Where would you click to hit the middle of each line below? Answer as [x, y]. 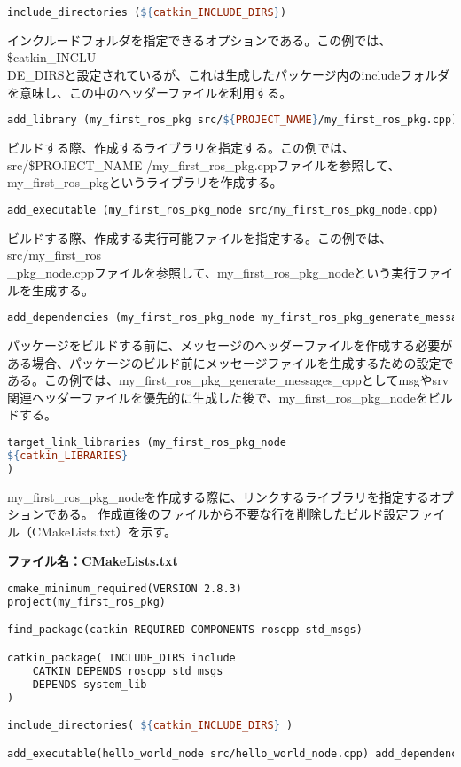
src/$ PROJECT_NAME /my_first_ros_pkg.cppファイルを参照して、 [204, 164]
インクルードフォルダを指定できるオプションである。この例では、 [199, 39]
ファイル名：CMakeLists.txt [93, 561]
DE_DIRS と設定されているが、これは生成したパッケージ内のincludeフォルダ [229, 75]
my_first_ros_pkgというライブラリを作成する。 [145, 182]
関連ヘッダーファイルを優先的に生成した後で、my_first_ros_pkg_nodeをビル [230, 397]
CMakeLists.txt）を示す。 [104, 531]
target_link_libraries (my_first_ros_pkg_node [147, 442]
